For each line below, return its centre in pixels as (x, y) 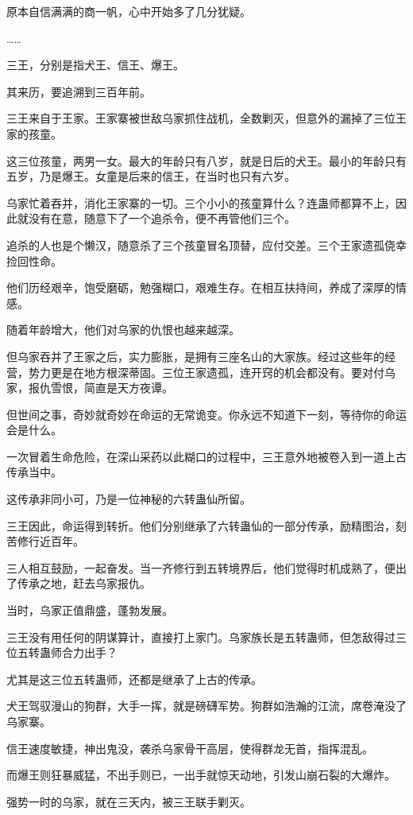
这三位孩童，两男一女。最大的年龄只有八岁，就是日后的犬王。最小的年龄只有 (206, 160)
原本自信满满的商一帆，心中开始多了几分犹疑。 (129, 11)
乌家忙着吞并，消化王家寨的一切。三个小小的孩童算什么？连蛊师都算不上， (201, 202)
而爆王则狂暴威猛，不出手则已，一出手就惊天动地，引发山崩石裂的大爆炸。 (201, 775)
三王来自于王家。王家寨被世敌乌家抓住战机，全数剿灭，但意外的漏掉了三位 (201, 118)
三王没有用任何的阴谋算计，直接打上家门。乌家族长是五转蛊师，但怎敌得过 (201, 636)
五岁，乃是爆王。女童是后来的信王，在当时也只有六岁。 (151, 176)
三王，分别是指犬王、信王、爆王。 (95, 65)
